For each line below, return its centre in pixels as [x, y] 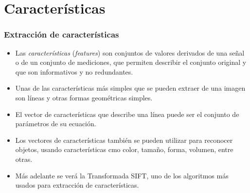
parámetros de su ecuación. [56, 124]
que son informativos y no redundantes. [74, 71]
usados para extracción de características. [77, 185]
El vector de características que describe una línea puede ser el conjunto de [127, 114]
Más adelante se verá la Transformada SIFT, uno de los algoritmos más [122, 175]
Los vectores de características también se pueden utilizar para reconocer [124, 140]
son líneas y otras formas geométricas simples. [84, 97]
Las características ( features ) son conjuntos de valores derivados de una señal [130, 52]
